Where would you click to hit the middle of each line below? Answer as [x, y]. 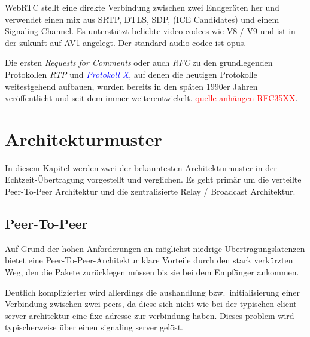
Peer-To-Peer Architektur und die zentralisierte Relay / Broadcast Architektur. [150, 191]
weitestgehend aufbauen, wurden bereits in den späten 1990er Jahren [131, 86]
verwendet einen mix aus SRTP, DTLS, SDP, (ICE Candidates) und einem [142, 19]
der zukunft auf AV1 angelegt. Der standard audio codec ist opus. [126, 42]
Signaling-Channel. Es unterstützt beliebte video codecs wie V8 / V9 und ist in [150, 31]
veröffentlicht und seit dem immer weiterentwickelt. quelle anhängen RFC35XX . [151, 98]
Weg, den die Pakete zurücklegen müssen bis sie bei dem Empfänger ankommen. [152, 272]
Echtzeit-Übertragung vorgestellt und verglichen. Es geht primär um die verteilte [153, 179]
